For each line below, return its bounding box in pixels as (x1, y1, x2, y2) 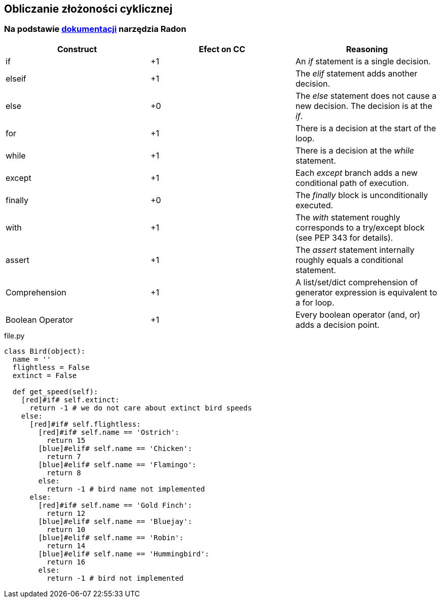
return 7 (47, 452, 81, 461)
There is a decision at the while (295, 145, 414, 156)
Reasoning (346, 44, 388, 54)
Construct (57, 44, 97, 54)
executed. (295, 200, 334, 210)
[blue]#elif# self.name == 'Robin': (38, 533, 184, 542)
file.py (4, 331, 25, 340)
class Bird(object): (4, 347, 86, 355)
